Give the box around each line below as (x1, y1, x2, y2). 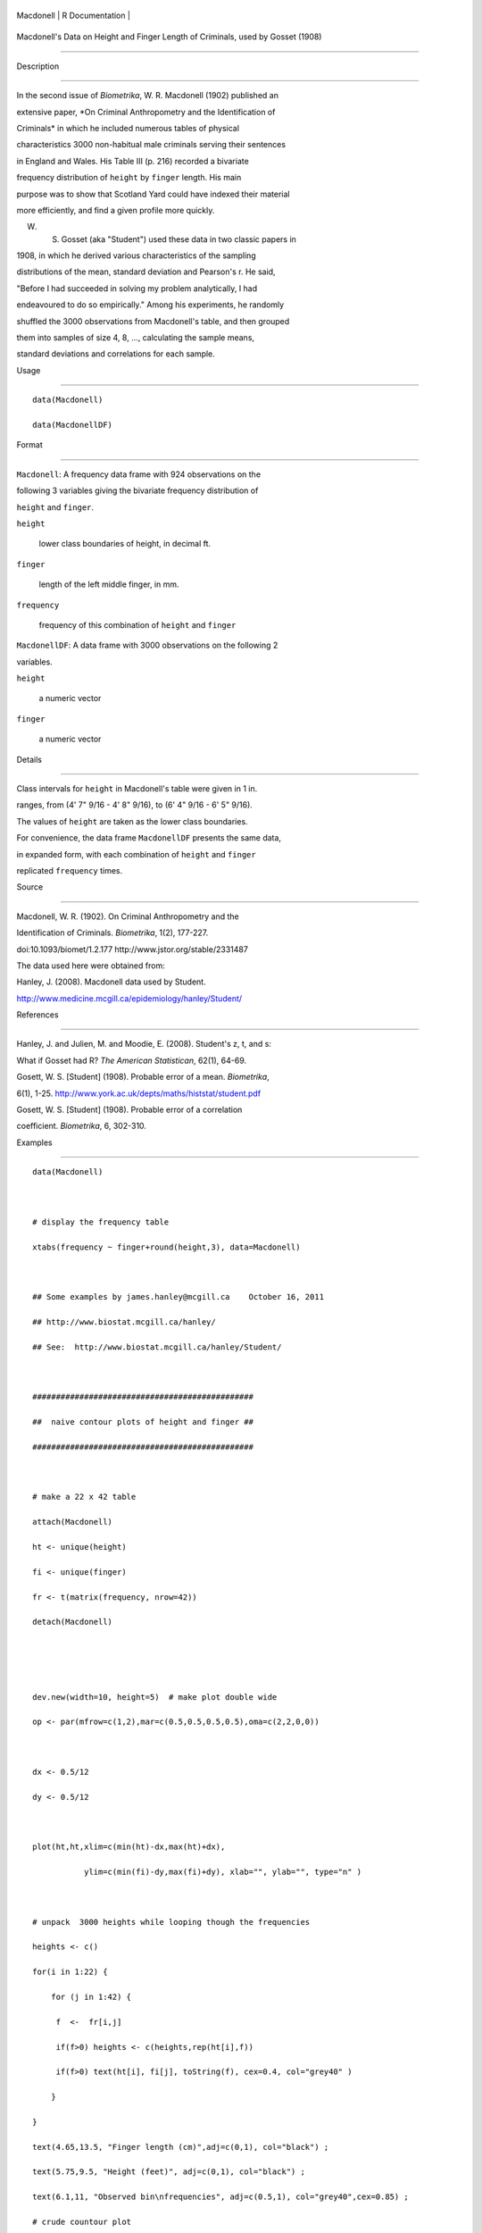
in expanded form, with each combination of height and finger (16, 849, 256, 859)
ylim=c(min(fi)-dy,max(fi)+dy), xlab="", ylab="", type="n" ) (83, 1867, 362, 1878)
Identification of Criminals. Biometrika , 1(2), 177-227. (16, 927, 209, 938)
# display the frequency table (32, 1217, 170, 1227)
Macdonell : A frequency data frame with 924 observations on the (16, 469, 262, 480)
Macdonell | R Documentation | (16, 10, 131, 21)
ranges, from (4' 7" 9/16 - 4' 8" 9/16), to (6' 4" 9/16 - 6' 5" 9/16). (16, 799, 253, 810)
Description (16, 61, 60, 71)
